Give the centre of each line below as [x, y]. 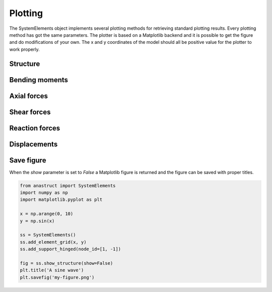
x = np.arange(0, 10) [47, 214]
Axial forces [28, 96]
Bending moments [39, 80]
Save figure [28, 160]
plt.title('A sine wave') [52, 270]
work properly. [24, 49]
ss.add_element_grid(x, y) [53, 242]
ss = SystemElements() [48, 235]
